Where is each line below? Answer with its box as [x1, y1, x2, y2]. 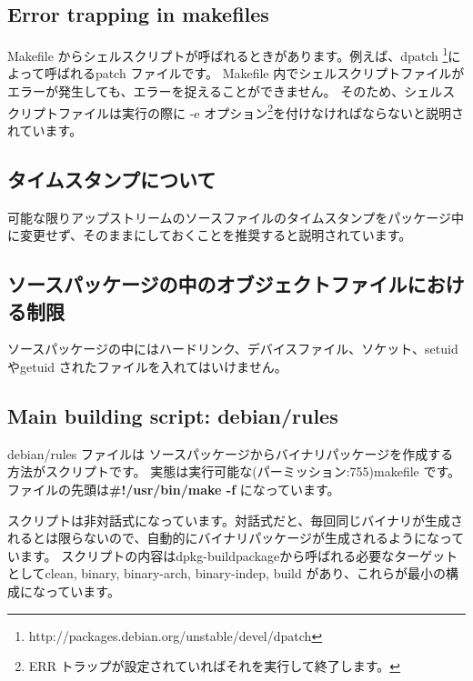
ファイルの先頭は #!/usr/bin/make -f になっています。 [7, 480, 340, 499]
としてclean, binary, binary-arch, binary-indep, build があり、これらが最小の [7, 564, 446, 583]
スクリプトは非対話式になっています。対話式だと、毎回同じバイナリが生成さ [7, 510, 464, 529]
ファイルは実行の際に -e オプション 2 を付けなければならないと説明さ [57, 100, 465, 122]
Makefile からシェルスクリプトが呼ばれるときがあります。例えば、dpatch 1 [7, 44, 448, 65]
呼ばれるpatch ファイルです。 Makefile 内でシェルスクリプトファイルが [44, 64, 465, 83]
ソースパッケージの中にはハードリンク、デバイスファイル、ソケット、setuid [7, 339, 458, 358]
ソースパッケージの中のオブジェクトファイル [7, 270, 408, 298]
